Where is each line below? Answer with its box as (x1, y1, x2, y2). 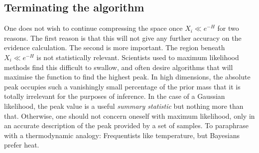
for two (217, 23, 239, 33)
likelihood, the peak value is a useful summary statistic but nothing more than (4, 100, 244, 111)
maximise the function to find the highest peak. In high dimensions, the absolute (4, 72, 251, 82)
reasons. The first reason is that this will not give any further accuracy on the (4, 32, 242, 43)
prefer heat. (4, 140, 39, 150)
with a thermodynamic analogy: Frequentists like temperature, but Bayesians (4, 130, 240, 140)
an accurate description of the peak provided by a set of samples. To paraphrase (4, 120, 249, 131)
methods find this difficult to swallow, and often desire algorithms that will (4, 62, 233, 72)
